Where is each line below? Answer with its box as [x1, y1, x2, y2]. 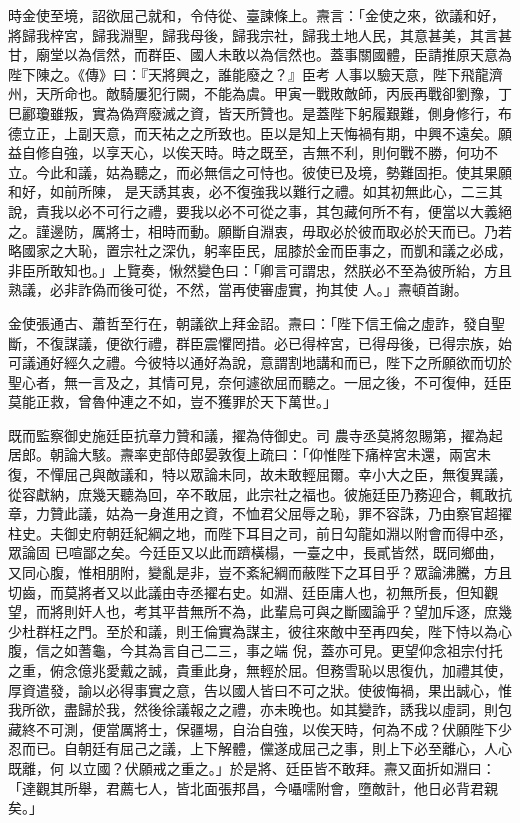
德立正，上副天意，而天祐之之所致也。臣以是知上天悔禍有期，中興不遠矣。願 [8, 122, 512, 143]
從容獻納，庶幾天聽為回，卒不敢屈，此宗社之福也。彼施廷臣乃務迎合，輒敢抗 [8, 483, 512, 504]
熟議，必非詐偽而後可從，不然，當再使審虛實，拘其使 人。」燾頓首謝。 [8, 279, 468, 300]
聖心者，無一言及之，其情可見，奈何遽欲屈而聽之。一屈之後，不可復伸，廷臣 [8, 371, 512, 392]
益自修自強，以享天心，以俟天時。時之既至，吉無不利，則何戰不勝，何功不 [8, 142, 498, 163]
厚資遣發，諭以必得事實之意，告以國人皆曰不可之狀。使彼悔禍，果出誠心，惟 [8, 679, 512, 700]
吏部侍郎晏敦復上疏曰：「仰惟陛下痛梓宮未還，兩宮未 [147, 444, 491, 465]
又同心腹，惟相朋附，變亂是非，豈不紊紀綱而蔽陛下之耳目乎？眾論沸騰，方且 [8, 562, 512, 583]
